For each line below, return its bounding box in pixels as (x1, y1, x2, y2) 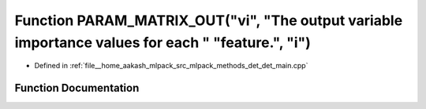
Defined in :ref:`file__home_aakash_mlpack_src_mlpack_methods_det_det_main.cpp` (34, 61, 308, 71)
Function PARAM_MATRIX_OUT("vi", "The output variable (14, 12, 403, 29)
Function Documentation (14, 82, 140, 95)
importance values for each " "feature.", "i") (14, 34, 312, 51)
